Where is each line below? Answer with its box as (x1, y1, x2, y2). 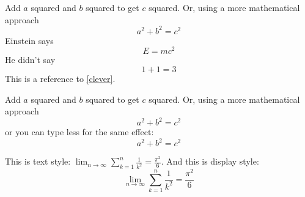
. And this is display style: (161, 155, 259, 168)
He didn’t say (5, 53, 56, 66)
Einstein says (5, 34, 54, 46)
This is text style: (5, 155, 71, 168)
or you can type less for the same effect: (5, 125, 154, 138)
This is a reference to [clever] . (5, 72, 116, 84)
